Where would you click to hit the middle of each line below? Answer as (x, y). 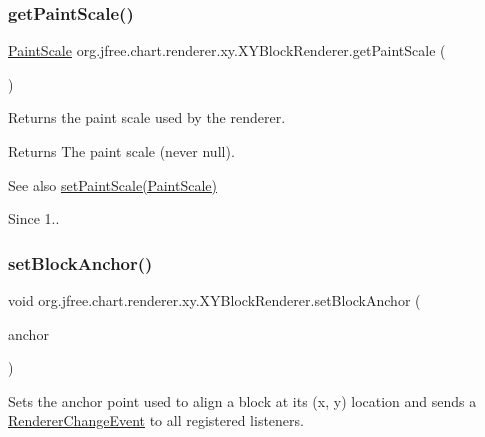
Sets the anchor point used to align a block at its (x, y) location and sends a (242, 400)
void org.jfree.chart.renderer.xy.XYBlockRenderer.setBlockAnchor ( (214, 300)
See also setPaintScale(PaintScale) (112, 184)
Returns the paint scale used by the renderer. (147, 117)
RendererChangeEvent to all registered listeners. (156, 420)
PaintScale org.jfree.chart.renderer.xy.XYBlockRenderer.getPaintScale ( (227, 50)
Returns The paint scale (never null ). (121, 151)
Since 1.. (34, 218)
